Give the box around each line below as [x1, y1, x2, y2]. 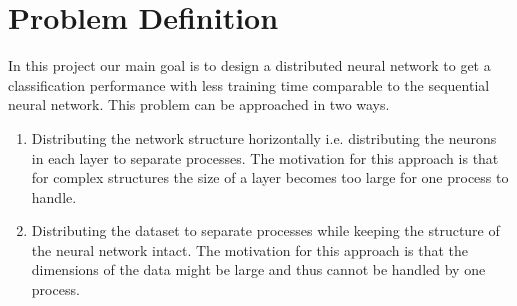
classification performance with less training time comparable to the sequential [8, 74, 490, 95]
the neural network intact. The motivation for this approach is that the [31, 239, 469, 260]
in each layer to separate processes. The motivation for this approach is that [31, 147, 499, 168]
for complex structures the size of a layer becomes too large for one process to [31, 167, 509, 188]
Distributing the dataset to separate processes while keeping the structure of [31, 220, 500, 241]
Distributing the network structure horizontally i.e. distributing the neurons [31, 127, 497, 148]
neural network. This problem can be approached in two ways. [8, 94, 390, 115]
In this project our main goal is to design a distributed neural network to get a [8, 55, 491, 76]
